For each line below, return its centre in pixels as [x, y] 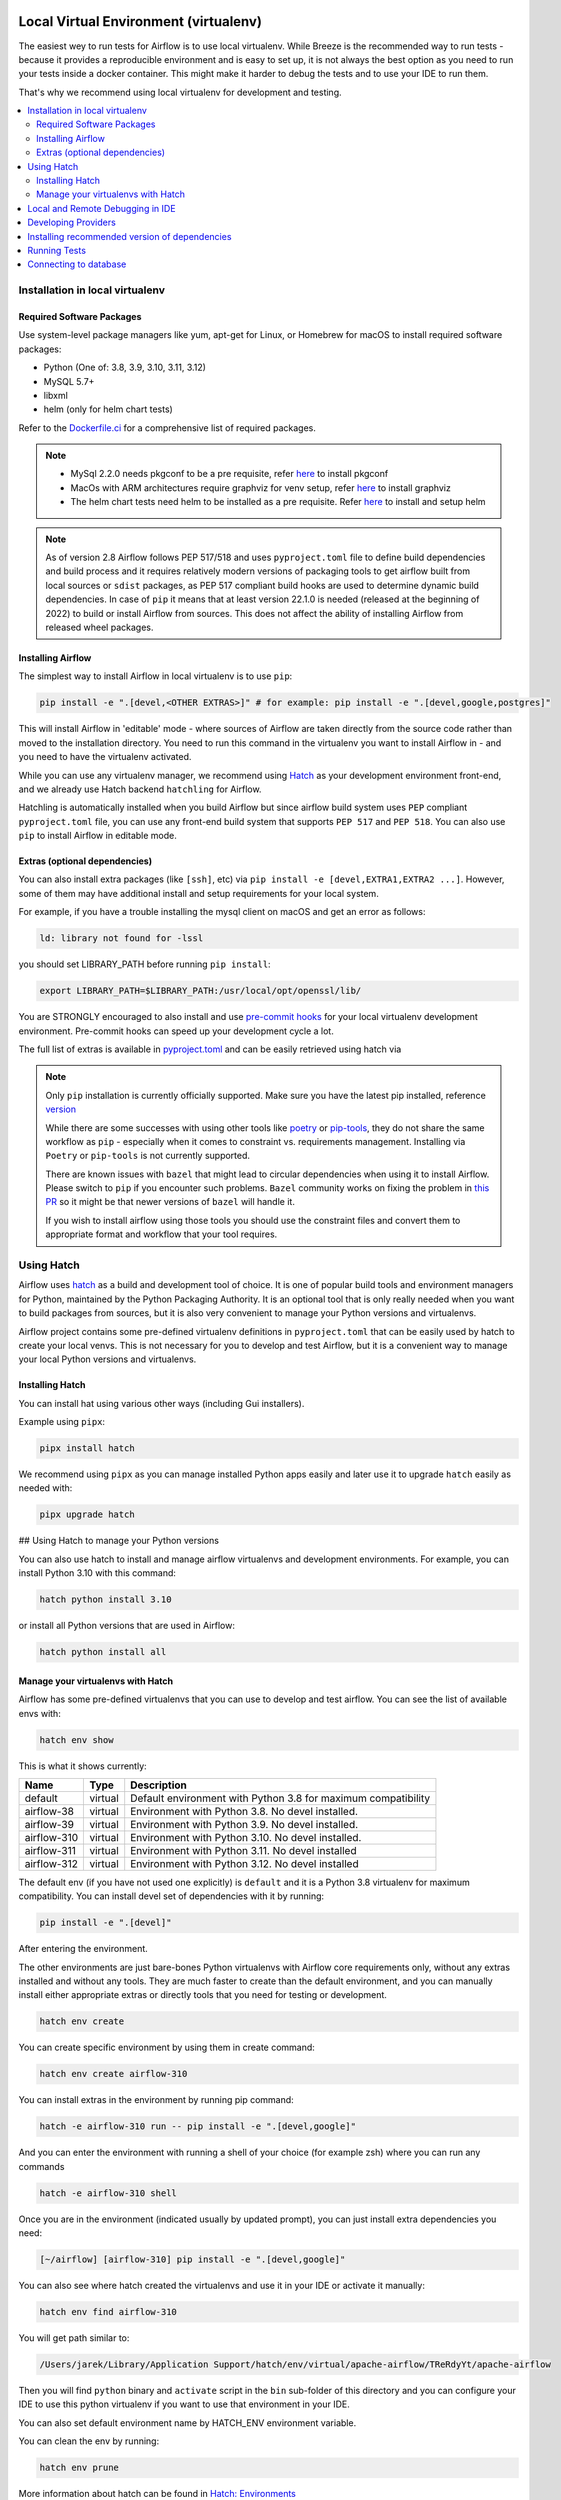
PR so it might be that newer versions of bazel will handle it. [170, 1202]
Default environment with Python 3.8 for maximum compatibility [280, 1798]
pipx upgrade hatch [87, 1514]
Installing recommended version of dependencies [129, 236]
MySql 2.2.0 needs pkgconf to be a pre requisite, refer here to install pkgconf [229, 474]
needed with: [45, 1488]
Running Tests [57, 250]
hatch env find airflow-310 [108, 2312]
